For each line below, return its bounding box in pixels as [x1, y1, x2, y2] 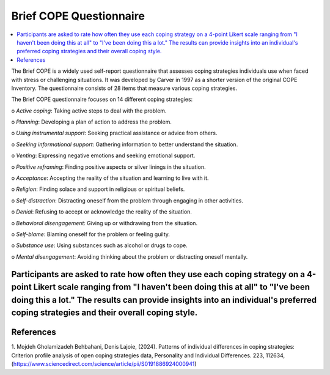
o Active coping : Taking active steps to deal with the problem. [11, 107, 167, 114]
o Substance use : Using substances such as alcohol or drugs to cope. [11, 242, 188, 249]
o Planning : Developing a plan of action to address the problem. [11, 118, 172, 125]
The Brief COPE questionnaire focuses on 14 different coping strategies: [11, 95, 193, 103]
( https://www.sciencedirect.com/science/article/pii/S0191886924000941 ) [11, 360, 197, 368]
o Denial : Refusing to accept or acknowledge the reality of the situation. [11, 208, 193, 215]
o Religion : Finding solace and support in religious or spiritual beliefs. [11, 185, 185, 193]
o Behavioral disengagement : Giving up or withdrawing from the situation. [11, 219, 198, 226]
